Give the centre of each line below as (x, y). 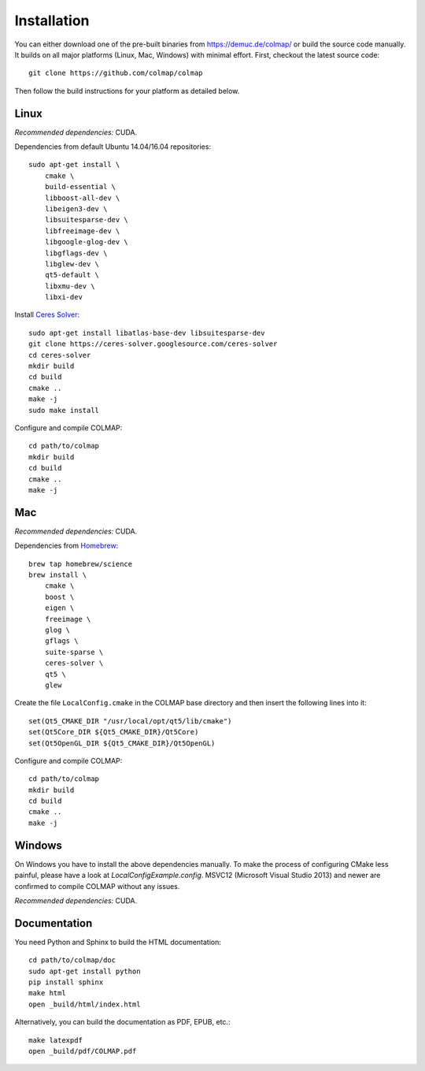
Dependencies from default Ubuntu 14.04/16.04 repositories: (113, 147)
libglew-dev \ (72, 264)
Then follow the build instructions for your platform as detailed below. (127, 91)
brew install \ (58, 575)
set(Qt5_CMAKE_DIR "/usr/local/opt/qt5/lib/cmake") (130, 721)
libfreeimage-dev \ (82, 231)
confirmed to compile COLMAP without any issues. (97, 886)
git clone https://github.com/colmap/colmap (116, 73)
